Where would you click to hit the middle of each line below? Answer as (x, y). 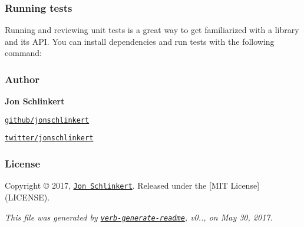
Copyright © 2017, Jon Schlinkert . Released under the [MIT (116, 185)
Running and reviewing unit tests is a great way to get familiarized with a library (152, 30)
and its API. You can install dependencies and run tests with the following (140, 41)
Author (22, 79)
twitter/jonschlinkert (49, 138)
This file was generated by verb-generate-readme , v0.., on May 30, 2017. (139, 217)
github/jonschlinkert (47, 120)
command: (23, 53)
